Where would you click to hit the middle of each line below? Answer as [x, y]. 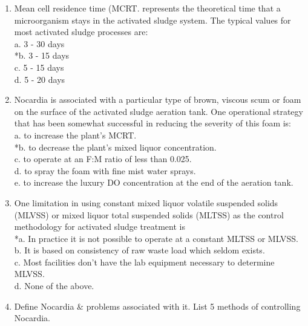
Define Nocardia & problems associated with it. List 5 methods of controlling [157, 306]
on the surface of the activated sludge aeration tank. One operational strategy [159, 111]
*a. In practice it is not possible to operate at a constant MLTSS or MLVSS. [156, 238]
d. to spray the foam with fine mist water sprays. [105, 170]
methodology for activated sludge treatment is [100, 227]
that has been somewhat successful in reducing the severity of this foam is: [153, 123]
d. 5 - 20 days [40, 79]
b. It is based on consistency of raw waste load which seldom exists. [139, 250]
